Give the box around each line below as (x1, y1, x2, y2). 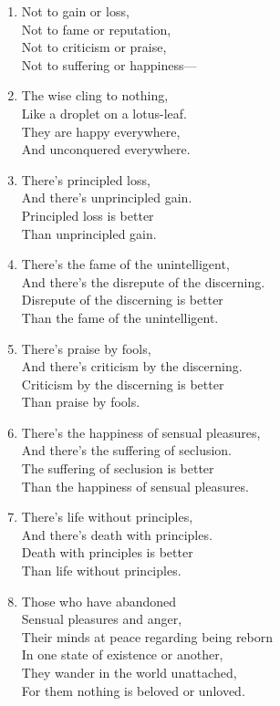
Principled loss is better (21, 205, 154, 224)
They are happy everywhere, (21, 121, 181, 140)
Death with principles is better (21, 543, 193, 562)
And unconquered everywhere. (21, 140, 191, 159)
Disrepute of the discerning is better (21, 290, 223, 309)
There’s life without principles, (21, 507, 193, 526)
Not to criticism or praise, (21, 37, 167, 57)
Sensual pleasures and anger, (21, 609, 182, 628)
